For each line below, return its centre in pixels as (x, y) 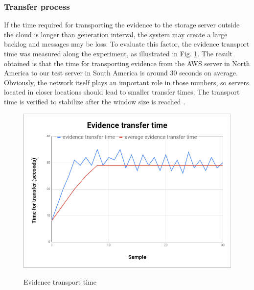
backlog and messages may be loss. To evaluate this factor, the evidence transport (127, 44)
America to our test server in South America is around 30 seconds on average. (121, 73)
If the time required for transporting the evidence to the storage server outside (122, 25)
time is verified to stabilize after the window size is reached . (95, 101)
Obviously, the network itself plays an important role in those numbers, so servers (127, 82)
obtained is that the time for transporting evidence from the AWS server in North (127, 63)
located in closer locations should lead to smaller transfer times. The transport (122, 92)
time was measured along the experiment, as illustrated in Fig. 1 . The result (118, 53)
